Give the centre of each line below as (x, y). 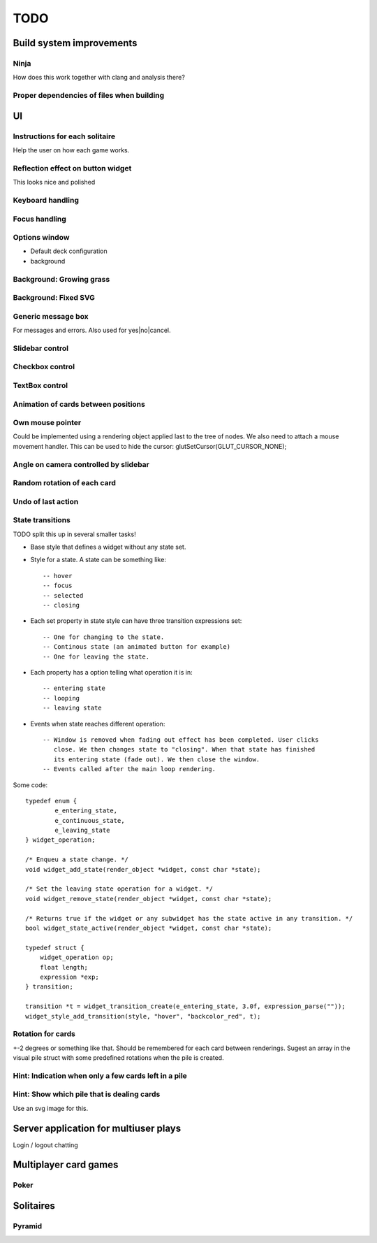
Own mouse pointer (47, 423)
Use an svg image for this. (51, 1108)
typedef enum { (51, 801)
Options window (41, 238)
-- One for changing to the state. (104, 637)
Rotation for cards (44, 1034)
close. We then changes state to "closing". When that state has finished (184, 749)
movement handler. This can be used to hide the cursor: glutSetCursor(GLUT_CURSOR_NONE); (150, 446)
